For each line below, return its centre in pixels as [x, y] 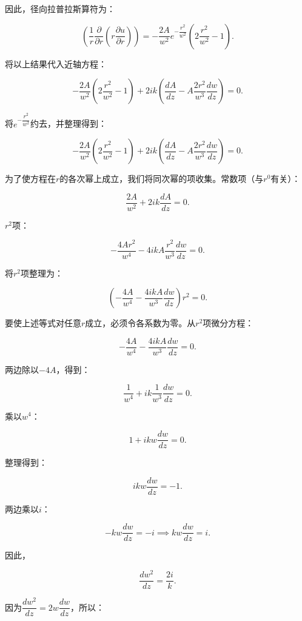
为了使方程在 [30, 179]
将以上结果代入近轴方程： [56, 63]
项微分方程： [228, 323]
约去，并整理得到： [69, 123]
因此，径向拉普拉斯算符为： [60, 8]
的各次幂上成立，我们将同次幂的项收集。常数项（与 [162, 179]
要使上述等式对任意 [43, 323]
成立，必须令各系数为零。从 [140, 323]
